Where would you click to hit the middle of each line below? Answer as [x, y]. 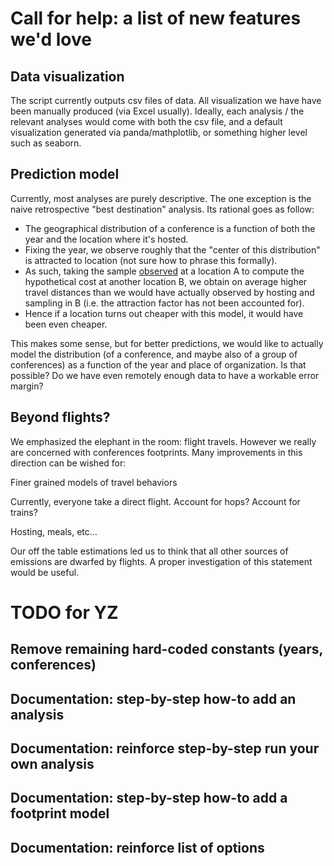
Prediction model [65, 174]
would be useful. [45, 572]
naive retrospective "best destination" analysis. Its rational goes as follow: [162, 209]
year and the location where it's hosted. [106, 239]
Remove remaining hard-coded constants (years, [166, 649]
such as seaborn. [46, 143]
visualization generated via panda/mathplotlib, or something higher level [159, 132]
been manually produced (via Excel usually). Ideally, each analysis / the [157, 111]
